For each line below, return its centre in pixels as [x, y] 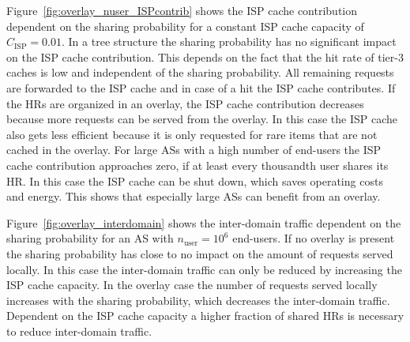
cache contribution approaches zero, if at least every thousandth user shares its [197, 165]
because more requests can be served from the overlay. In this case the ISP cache [202, 119]
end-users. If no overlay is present [314, 238]
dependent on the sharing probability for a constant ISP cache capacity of [185, 26]
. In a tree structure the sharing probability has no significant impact [229, 41]
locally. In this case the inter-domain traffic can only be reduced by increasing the [204, 269]
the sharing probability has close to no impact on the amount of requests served [200, 253]
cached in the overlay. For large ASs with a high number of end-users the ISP [194, 150]
